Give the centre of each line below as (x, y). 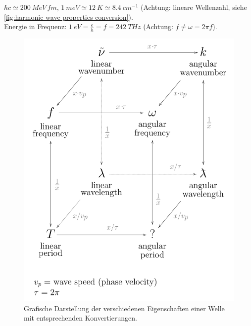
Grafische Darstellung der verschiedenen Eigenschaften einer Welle (124, 308)
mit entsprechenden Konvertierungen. (80, 318)
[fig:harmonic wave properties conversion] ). (69, 17)
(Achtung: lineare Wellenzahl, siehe (194, 7)
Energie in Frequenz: (35, 26)
